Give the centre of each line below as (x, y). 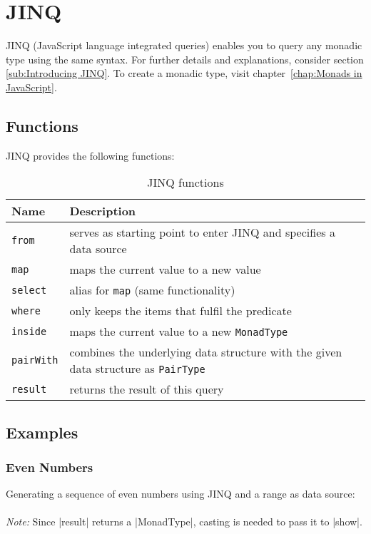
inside (29, 331)
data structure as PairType (137, 369)
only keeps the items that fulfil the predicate (181, 311)
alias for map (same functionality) (152, 290)
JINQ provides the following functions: (90, 155)
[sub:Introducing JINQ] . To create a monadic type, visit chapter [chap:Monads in (184, 73)
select (29, 290)
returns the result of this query (147, 389)
